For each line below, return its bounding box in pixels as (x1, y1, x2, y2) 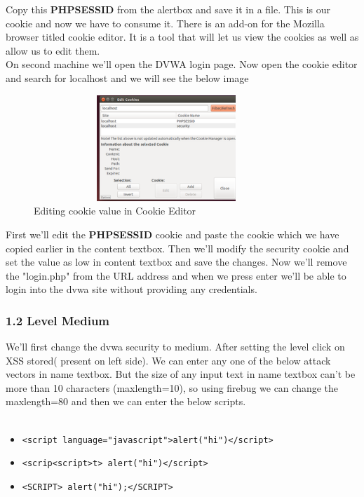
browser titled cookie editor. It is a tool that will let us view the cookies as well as (6, 29, 359, 44)
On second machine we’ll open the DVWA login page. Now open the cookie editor (6, 57, 358, 72)
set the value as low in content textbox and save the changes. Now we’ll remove (6, 254, 347, 269)
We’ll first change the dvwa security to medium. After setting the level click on (6, 339, 345, 354)
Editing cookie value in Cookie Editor (34, 203, 196, 218)
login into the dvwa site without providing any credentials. (6, 282, 257, 297)
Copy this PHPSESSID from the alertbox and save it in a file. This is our (6, 2, 331, 16)
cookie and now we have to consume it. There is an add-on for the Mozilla (6, 15, 325, 30)
